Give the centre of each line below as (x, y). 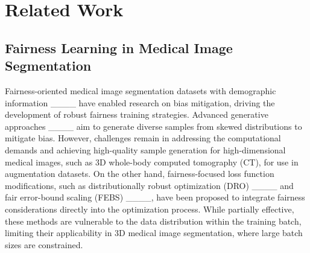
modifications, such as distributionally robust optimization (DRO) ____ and (149, 185)
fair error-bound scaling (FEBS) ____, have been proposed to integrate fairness (155, 197)
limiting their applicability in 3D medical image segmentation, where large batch (154, 233)
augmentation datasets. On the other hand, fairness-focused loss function (140, 174)
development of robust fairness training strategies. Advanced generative (137, 114)
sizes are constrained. (44, 244)
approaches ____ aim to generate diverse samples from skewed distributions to (153, 126)
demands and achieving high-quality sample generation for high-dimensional (145, 149)
